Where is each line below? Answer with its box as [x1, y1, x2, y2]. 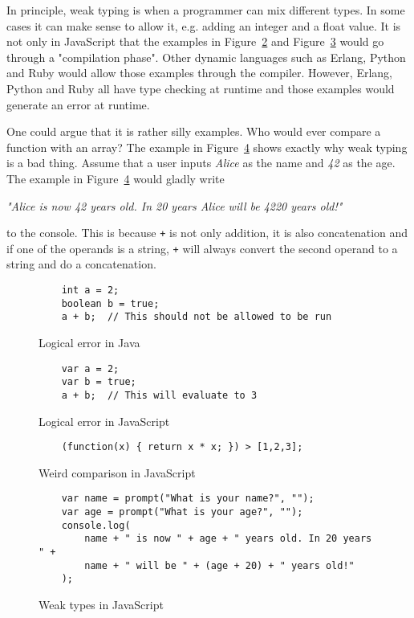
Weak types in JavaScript [39, 596, 164, 612]
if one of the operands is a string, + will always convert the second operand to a [6, 239, 398, 256]
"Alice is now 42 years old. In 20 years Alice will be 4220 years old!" [6, 197, 343, 214]
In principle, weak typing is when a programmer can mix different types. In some [6, 2, 405, 18]
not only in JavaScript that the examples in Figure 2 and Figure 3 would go [6, 33, 384, 50]
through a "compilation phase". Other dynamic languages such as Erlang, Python [6, 48, 406, 65]
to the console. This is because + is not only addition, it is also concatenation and [6, 224, 408, 241]
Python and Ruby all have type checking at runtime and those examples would [6, 80, 395, 96]
